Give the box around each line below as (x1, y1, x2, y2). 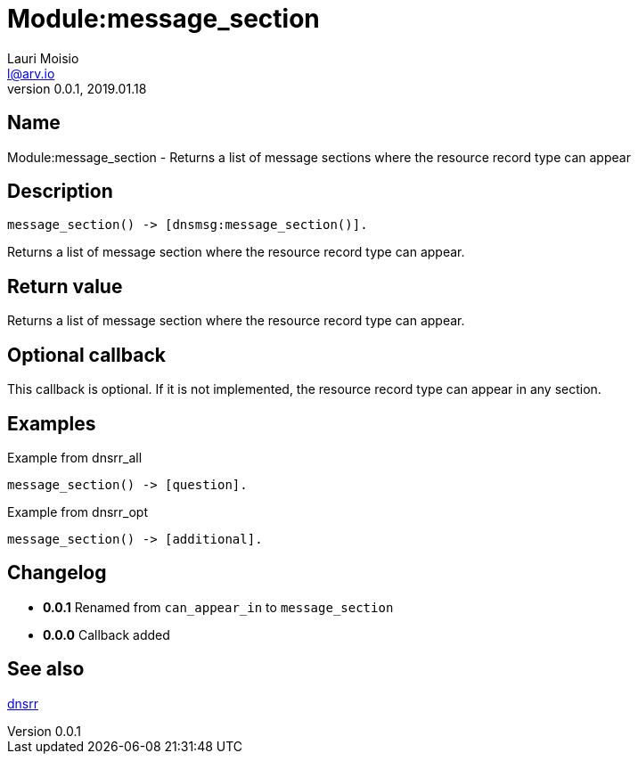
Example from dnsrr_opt (7, 503, 148, 520)
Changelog (7, 561, 107, 585)
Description (7, 180, 113, 203)
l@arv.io (7, 65, 55, 81)
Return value (7, 274, 123, 298)
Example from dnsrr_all (7, 449, 143, 465)
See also (7, 658, 85, 681)
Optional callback (7, 343, 166, 366)
